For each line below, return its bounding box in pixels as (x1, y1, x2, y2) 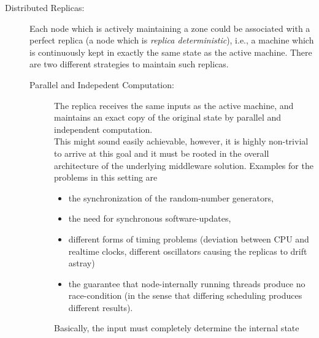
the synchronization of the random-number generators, (68, 191, 274, 204)
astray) (68, 257, 95, 269)
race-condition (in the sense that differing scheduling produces (68, 289, 302, 302)
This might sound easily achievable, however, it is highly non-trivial (54, 135, 309, 148)
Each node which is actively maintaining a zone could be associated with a (29, 21, 310, 34)
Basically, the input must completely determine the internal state (54, 321, 299, 334)
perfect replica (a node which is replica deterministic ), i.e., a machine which (29, 34, 314, 47)
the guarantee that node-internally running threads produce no (68, 277, 306, 290)
